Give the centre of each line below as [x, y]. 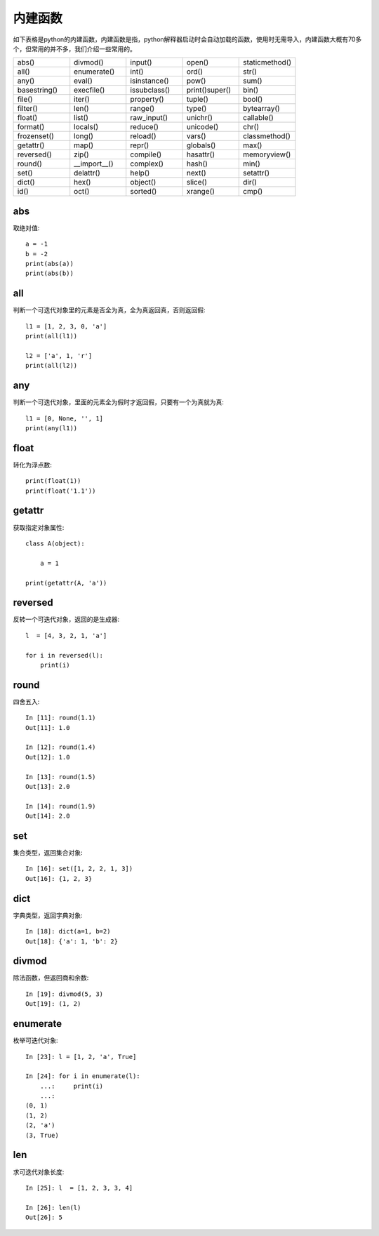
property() [147, 100]
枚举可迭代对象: [36, 1041]
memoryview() [267, 154]
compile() [146, 154]
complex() [147, 164]
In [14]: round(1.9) [61, 806]
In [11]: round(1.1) [61, 718]
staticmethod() [267, 62]
